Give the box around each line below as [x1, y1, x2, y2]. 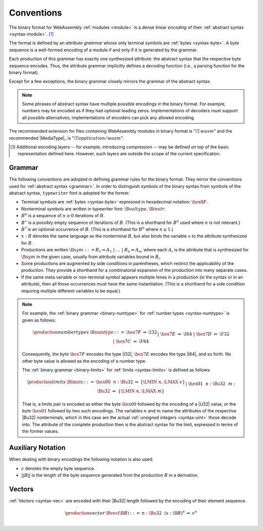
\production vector [64, 510, 105, 516]
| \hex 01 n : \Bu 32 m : [185, 381, 236, 387]
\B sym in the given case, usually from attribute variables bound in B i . [21, 254, 161, 261]
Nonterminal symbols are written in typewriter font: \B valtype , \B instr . [21, 205, 166, 212]
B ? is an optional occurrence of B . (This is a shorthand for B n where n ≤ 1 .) [21, 226, 174, 232]
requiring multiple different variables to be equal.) [21, 288, 121, 294]
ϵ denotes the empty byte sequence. [21, 465, 95, 471]
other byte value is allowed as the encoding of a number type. [22, 358, 147, 364]
